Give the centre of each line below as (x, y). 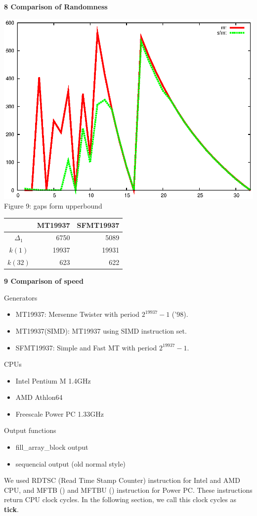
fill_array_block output (52, 447)
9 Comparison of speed (44, 281)
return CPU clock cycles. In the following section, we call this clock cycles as (120, 499)
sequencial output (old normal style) (71, 463)
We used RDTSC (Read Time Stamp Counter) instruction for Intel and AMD (122, 480)
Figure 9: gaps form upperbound (53, 206)
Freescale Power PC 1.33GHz (60, 413)
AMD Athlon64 (39, 397)
